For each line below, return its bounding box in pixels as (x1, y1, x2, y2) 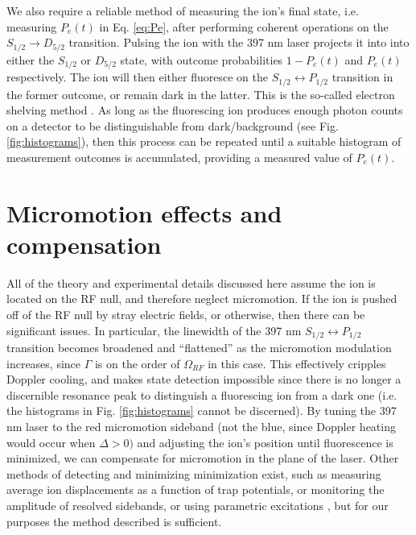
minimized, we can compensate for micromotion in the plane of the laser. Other (6, 450, 399, 467)
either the (6, 51, 55, 68)
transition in (332, 68, 393, 85)
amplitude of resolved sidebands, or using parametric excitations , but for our (6, 497, 389, 513)
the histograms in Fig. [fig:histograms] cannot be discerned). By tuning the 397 (6, 402, 397, 419)
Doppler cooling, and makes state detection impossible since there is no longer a (6, 371, 402, 388)
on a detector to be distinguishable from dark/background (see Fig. (6, 117, 339, 134)
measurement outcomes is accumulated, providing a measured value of (6, 148, 352, 165)
